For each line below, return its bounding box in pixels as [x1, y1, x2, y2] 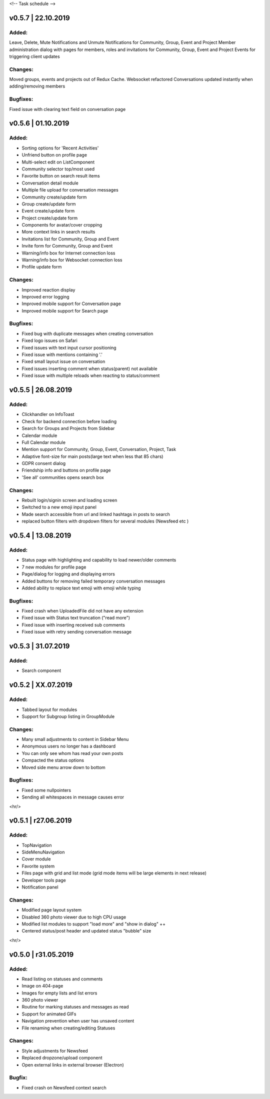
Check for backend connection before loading [21, 418, 117, 424]
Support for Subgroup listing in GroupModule [21, 713, 115, 719]
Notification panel [21, 884, 58, 890]
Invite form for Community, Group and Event [21, 243, 113, 249]
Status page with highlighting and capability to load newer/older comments [21, 557, 176, 563]
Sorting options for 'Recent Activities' [21, 145, 99, 151]
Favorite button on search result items [21, 173, 100, 179]
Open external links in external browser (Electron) [21, 1061, 124, 1067]
